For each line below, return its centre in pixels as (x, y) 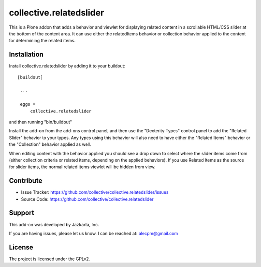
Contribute (26, 181)
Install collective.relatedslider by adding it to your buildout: (67, 66)
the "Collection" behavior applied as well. (50, 144)
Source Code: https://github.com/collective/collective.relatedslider (87, 199)
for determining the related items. (42, 41)
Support (22, 213)
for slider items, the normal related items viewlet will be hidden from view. (82, 167)
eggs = (28, 104)
